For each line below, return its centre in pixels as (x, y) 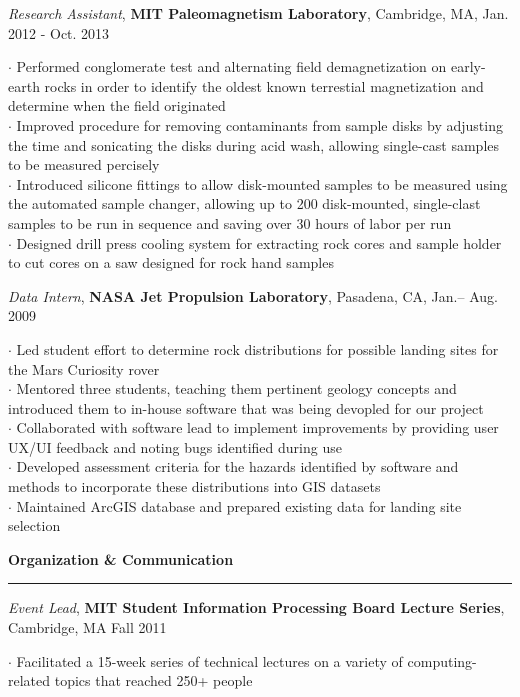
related (29, 680)
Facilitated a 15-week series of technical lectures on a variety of (209, 660)
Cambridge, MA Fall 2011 (87, 627)
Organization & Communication (121, 558)
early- (468, 66)
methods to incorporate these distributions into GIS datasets (194, 486)
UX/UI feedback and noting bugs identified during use (175, 446)
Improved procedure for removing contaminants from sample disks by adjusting (259, 124)
